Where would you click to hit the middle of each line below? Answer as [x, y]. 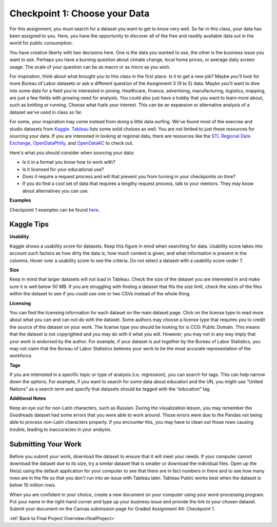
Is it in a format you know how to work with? [69, 162]
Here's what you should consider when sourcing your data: [72, 153]
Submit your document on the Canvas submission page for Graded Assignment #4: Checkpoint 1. [112, 509]
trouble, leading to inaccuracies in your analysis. [61, 429]
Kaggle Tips [29, 224]
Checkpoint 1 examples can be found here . [55, 210]
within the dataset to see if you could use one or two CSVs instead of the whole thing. [100, 294]
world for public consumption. [41, 43]
